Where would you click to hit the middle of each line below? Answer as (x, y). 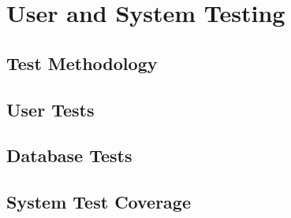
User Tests (50, 109)
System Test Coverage (99, 202)
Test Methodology (82, 63)
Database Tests (69, 155)
